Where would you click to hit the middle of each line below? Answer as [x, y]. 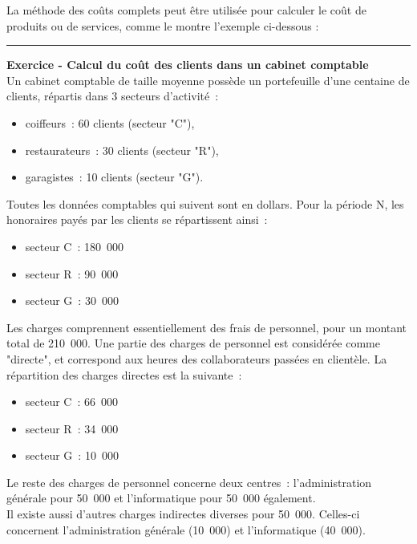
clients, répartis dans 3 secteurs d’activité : [113, 96]
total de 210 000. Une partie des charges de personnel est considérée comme [193, 343]
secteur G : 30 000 [72, 300]
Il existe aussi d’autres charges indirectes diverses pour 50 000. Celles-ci [183, 514]
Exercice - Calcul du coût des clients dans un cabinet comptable [188, 65]
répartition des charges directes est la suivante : [124, 374]
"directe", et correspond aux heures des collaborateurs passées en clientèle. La [197, 358]
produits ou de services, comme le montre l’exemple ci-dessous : [163, 25]
